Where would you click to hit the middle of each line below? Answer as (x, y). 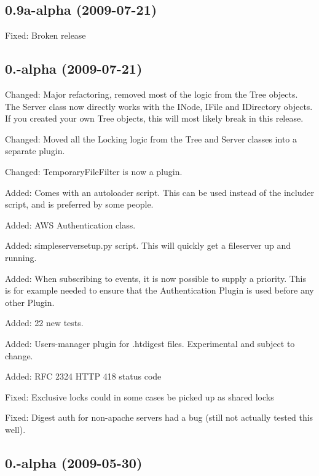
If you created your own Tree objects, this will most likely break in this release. (154, 118)
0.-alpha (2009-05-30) (74, 462)
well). (15, 429)
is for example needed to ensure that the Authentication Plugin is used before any (159, 290)
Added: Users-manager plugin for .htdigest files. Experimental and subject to (150, 343)
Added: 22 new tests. (44, 323)
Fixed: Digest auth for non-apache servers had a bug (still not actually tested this (159, 417)
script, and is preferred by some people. (79, 204)
